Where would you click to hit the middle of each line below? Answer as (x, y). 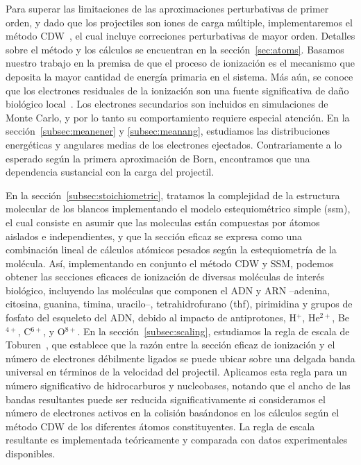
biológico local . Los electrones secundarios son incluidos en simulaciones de (167, 104)
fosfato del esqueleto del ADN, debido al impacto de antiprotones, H (151, 318)
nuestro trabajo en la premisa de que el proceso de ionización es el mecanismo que (180, 63)
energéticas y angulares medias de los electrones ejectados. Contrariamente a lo (174, 144)
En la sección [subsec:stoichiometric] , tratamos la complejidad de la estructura (173, 195)
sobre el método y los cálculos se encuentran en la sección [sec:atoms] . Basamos (175, 49)
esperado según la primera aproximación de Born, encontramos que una (158, 158)
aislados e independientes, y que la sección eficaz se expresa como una (154, 236)
